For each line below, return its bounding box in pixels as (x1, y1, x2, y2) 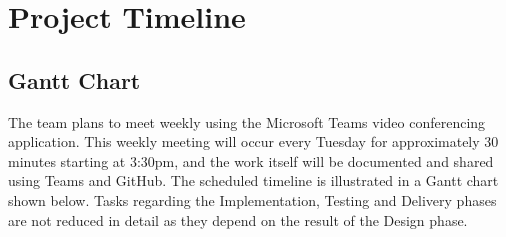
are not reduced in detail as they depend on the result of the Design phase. (8, 209, 468, 230)
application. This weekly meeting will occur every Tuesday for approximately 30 (8, 131, 499, 152)
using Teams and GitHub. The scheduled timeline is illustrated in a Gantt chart (8, 170, 499, 191)
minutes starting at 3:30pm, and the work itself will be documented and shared (8, 150, 494, 171)
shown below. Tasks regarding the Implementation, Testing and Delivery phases (8, 189, 497, 210)
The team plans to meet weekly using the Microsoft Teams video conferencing (8, 111, 486, 132)
